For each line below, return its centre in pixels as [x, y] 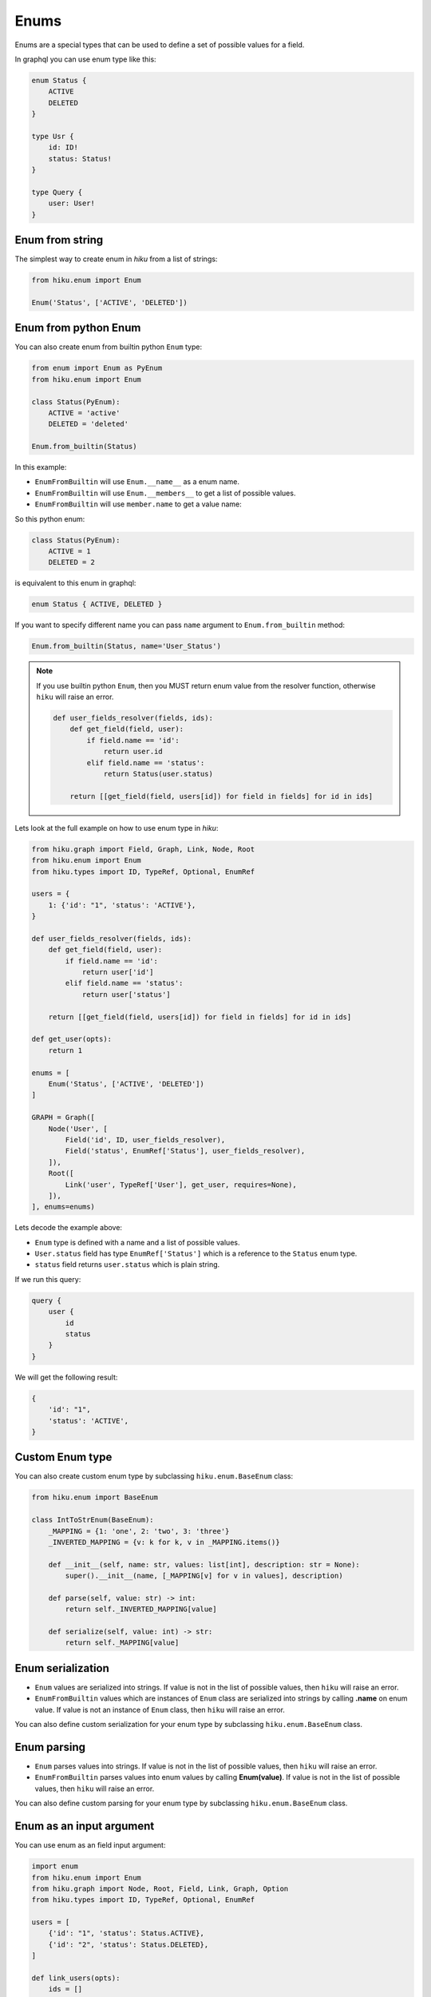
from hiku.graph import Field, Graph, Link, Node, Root [143, 849]
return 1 [65, 1050]
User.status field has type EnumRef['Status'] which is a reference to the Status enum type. [196, 1253]
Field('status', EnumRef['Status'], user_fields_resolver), [185, 1151]
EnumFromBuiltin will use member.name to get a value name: [138, 504]
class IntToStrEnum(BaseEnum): [93, 1520]
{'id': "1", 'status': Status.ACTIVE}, [127, 1933]
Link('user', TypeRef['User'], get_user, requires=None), [181, 1185]
